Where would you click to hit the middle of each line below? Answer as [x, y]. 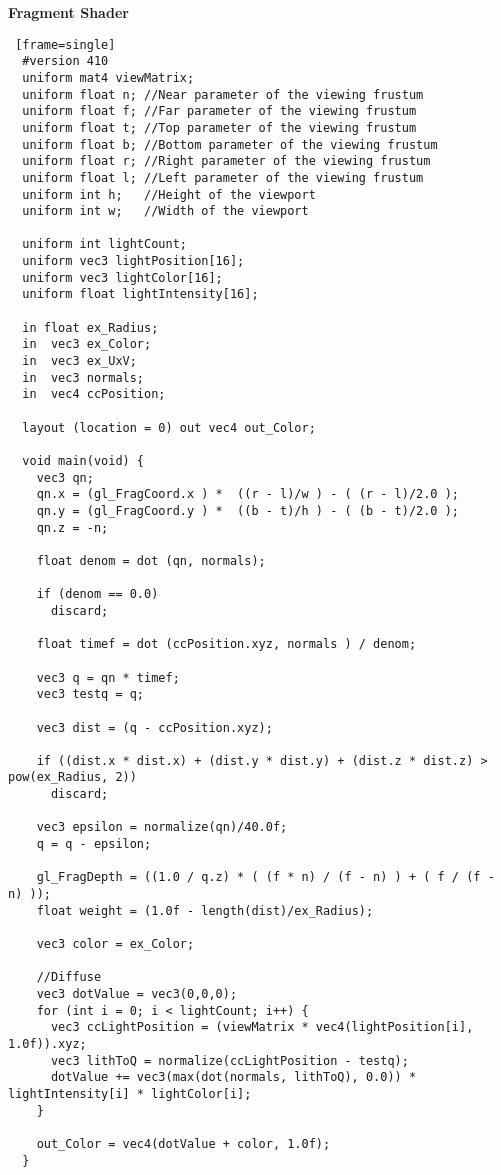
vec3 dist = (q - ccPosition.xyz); [154, 727]
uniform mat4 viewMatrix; [108, 77]
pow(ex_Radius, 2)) [72, 777]
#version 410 [65, 61]
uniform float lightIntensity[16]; [140, 294]
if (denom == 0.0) [97, 594]
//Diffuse [69, 977]
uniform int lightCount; [104, 244]
